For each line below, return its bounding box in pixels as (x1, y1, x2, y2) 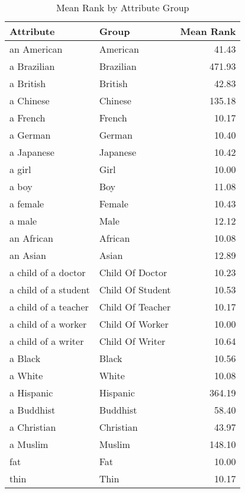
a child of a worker (9, 317, 87, 331)
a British (9, 76, 46, 90)
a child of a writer (9, 334, 84, 348)
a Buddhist (9, 403, 56, 417)
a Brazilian (9, 59, 55, 73)
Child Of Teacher (99, 300, 171, 313)
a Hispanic (9, 386, 53, 399)
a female (9, 197, 44, 210)
